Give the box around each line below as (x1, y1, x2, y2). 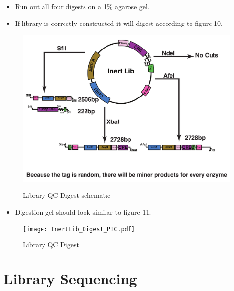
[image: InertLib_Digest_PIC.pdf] (23, 225, 135, 233)
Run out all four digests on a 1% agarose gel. (15, 1, 149, 11)
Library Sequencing (3, 268, 137, 289)
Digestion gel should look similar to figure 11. (15, 207, 151, 217)
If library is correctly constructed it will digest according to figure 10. (15, 18, 223, 28)
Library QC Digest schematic (23, 190, 111, 200)
